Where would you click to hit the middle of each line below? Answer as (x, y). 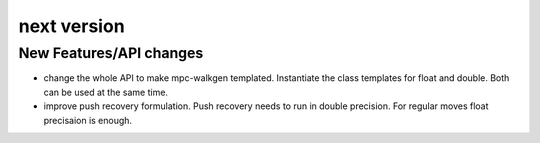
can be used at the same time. (106, 92)
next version (71, 26)
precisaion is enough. (88, 120)
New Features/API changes (111, 53)
